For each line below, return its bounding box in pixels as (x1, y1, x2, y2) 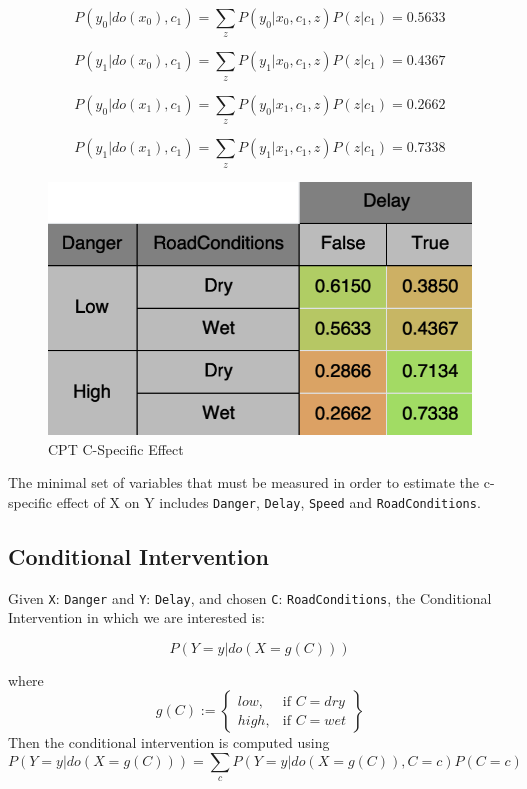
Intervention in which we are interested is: (8, 607, 265, 628)
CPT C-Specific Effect (48, 438, 184, 459)
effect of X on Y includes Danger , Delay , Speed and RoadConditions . (56, 491, 481, 512)
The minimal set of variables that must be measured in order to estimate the (8, 472, 480, 493)
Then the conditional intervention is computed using (8, 732, 330, 753)
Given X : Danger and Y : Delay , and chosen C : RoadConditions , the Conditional (8, 587, 492, 608)
